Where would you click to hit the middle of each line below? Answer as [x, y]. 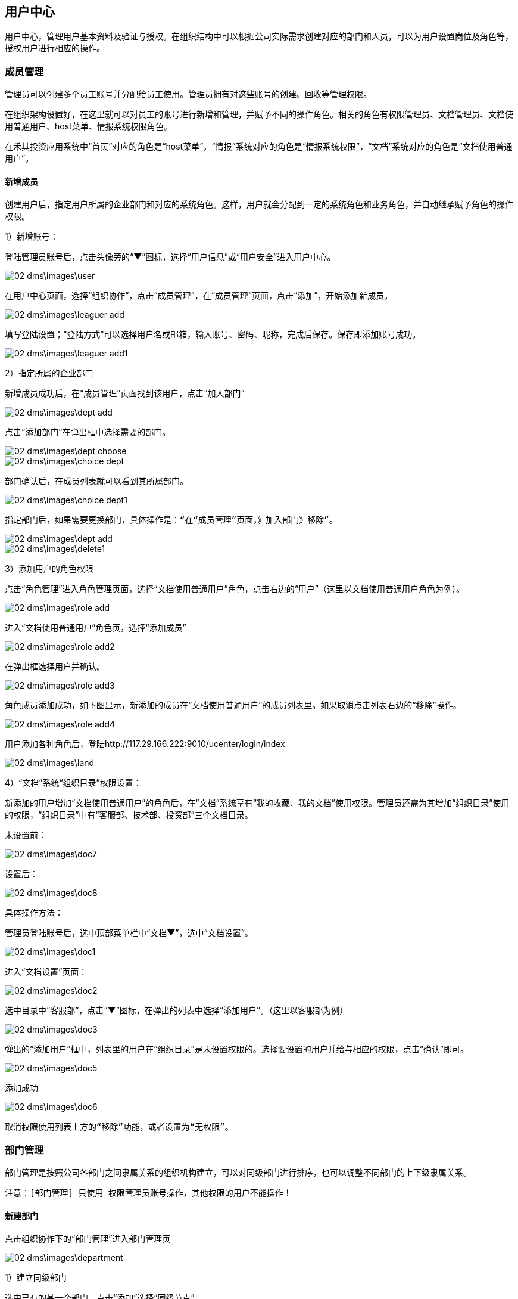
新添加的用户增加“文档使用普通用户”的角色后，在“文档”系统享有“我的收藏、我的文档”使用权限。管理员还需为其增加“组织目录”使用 [257, 803]
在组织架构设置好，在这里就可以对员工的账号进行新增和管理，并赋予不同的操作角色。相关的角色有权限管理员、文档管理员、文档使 [259, 114]
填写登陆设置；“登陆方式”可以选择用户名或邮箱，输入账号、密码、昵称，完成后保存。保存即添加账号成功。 [213, 334]
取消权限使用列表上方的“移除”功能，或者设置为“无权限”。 [119, 1127]
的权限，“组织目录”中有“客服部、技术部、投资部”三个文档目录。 [129, 815]
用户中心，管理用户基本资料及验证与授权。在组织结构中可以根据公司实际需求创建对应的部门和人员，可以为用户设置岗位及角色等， [259, 36]
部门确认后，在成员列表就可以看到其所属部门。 [96, 481]
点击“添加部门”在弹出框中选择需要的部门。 [88, 432]
